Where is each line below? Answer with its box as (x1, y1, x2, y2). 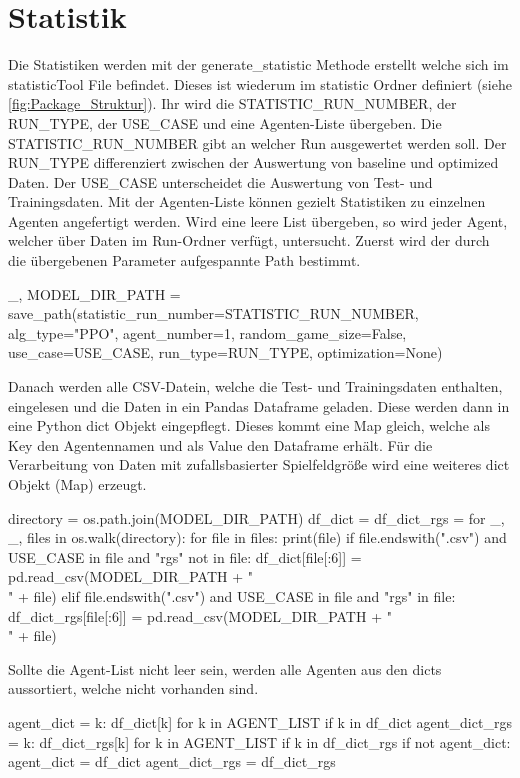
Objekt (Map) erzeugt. (8, 474, 147, 494)
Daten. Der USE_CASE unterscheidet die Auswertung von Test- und (8, 171, 433, 192)
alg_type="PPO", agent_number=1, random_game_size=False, (8, 322, 407, 343)
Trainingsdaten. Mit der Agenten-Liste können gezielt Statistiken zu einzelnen (8, 191, 486, 212)
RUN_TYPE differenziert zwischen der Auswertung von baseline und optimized (8, 152, 499, 173)
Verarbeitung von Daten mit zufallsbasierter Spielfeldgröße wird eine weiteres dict (8, 454, 510, 475)
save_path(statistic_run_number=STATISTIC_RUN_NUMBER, (8, 303, 419, 324)
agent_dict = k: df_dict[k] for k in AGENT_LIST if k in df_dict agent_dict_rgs (8, 711, 512, 732)
